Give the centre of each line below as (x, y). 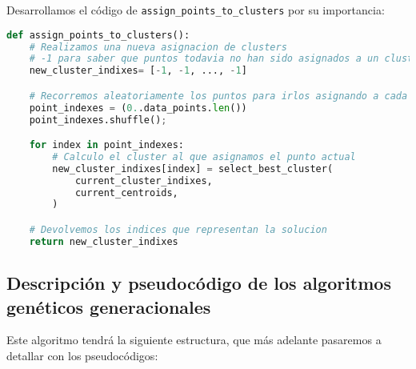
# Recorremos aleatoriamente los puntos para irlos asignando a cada (218, 96)
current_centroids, (126, 193)
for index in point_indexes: (106, 145)
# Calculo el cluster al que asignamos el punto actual (204, 156)
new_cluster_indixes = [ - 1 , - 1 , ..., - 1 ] (138, 71)
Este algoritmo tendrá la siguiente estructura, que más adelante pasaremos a (194, 340)
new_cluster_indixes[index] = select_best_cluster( (193, 168)
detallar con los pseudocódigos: (82, 355)
